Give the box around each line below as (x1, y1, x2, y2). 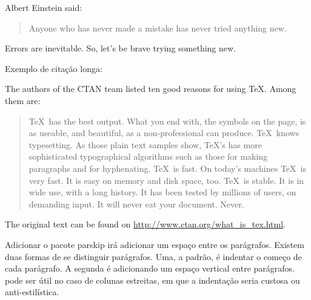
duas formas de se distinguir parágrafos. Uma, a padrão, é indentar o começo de (5, 250, 302, 262)
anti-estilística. (5, 285, 59, 298)
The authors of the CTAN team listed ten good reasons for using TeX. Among (5, 82, 296, 95)
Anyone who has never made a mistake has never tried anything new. (28, 21, 287, 34)
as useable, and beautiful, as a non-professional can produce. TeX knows (28, 126, 299, 139)
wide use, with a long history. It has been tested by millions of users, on (28, 186, 296, 198)
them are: (5, 94, 41, 106)
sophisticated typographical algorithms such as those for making (28, 150, 268, 163)
